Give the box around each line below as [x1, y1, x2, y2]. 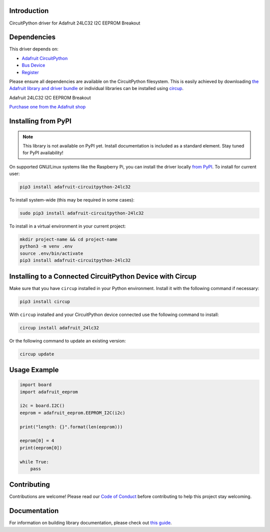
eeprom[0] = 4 [19, 438, 54, 443]
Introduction [9, 6, 49, 15]
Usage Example [9, 365, 59, 374]
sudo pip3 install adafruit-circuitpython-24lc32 [19, 210, 144, 216]
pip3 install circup [19, 298, 70, 304]
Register [21, 69, 39, 75]
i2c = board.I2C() [19, 403, 65, 408]
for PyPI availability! [22, 150, 63, 156]
